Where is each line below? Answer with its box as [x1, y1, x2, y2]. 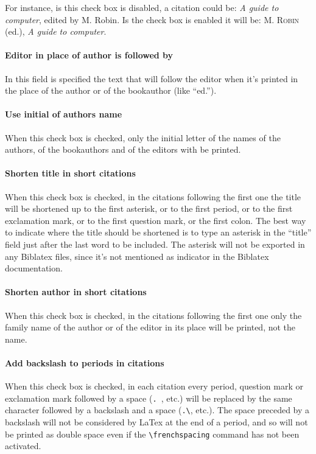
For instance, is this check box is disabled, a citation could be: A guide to [5, 1, 279, 13]
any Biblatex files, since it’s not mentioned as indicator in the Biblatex [5, 250, 269, 262]
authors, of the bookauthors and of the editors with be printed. [5, 143, 241, 156]
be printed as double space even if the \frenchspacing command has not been [5, 427, 300, 440]
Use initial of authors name [5, 108, 122, 120]
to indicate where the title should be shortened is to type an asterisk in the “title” [5, 226, 312, 239]
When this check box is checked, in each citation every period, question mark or [5, 380, 303, 393]
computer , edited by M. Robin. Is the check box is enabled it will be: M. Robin [5, 13, 300, 26]
